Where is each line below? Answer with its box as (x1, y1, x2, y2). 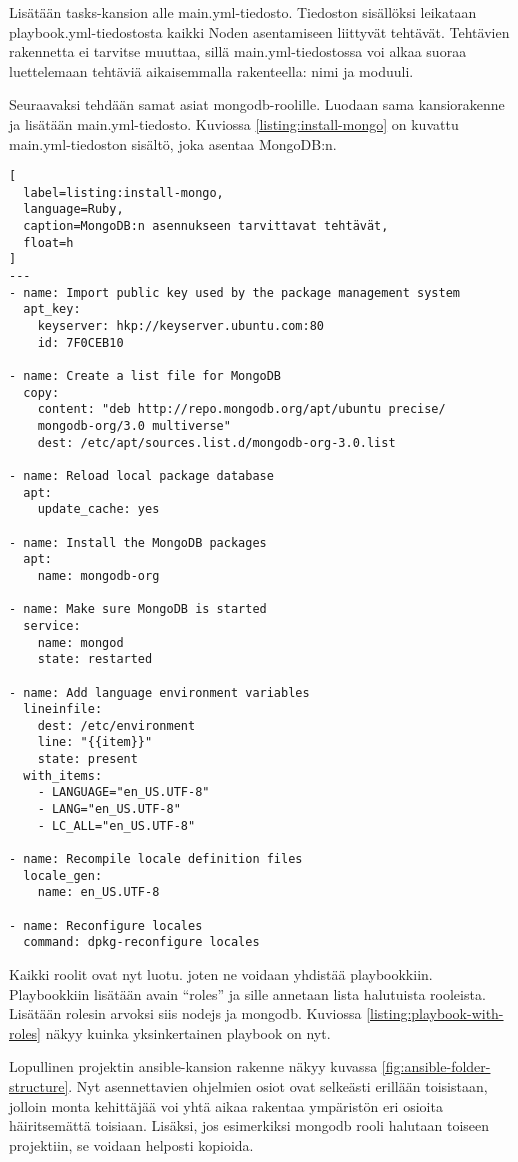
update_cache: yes (37, 502, 160, 517)
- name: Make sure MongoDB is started (9, 602, 267, 617)
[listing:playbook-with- (366, 1003, 504, 1024)
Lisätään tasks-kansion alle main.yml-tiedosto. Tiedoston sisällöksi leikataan (9, 2, 477, 22)
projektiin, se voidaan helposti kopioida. (9, 1134, 254, 1155)
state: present (37, 752, 138, 767)
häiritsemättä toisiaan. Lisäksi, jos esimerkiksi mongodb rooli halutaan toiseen (9, 1115, 490, 1136)
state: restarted (37, 652, 153, 667)
